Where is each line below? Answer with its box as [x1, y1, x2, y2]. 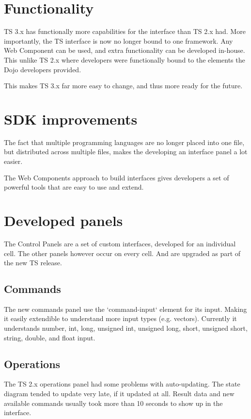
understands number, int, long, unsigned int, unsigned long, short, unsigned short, [4, 323, 248, 333]
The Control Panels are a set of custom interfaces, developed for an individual [4, 238, 236, 248]
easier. [4, 156, 23, 166]
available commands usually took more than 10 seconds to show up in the [4, 398, 223, 408]
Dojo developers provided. [4, 64, 81, 74]
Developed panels [4, 210, 123, 230]
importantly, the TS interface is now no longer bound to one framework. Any [4, 35, 233, 46]
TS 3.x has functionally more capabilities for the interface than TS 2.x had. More [4, 26, 246, 36]
